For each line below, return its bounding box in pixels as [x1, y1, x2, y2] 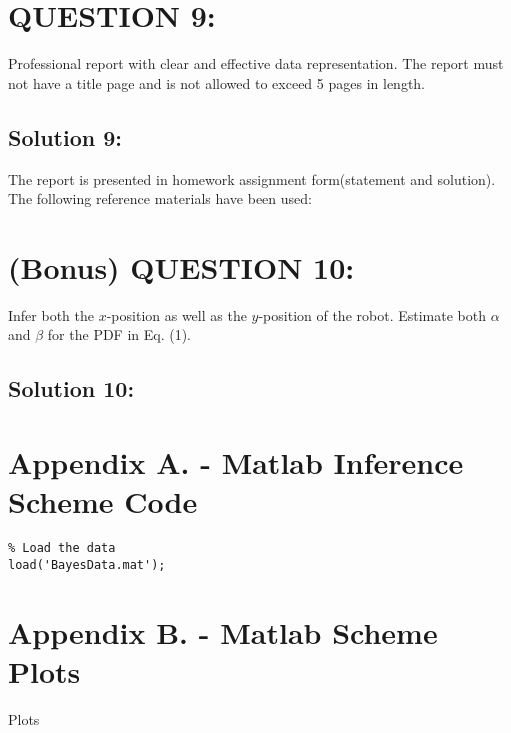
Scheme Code [8, 481, 198, 522]
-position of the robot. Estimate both [258, 304, 486, 325]
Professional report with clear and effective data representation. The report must [8, 53, 504, 74]
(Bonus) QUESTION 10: [8, 246, 355, 287]
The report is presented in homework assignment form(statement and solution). [8, 168, 496, 189]
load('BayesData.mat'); [8, 557, 166, 572]
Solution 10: [8, 373, 135, 404]
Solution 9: [8, 121, 123, 152]
